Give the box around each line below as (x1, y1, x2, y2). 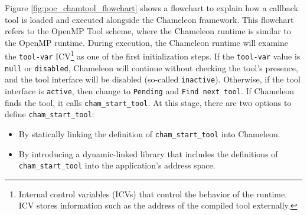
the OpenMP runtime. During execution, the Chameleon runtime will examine (5, 36, 289, 48)
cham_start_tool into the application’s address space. (18, 159, 215, 171)
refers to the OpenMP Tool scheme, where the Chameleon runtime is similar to (5, 25, 291, 37)
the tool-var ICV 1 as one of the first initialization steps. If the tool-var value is (5, 48, 301, 62)
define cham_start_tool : (5, 108, 94, 120)
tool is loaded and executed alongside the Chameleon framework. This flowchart (5, 13, 294, 25)
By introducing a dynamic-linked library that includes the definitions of (18, 147, 278, 160)
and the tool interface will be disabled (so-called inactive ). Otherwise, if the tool (5, 73, 301, 85)
